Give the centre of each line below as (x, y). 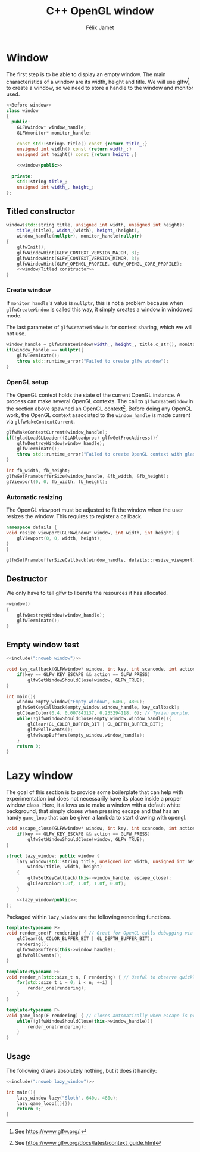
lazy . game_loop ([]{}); (45, 1103)
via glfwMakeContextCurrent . (41, 421)
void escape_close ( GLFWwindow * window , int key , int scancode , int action (101, 829)
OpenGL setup (27, 382)
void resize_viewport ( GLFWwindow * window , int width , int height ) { (93, 533)
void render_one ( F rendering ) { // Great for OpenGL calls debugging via (100, 933)
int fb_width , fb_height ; (38, 471)
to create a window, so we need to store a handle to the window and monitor (100, 88)
